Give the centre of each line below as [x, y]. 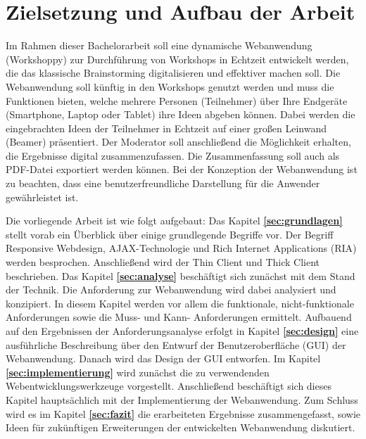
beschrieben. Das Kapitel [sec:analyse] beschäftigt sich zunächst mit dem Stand [181, 275]
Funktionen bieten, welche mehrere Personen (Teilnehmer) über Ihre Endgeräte [177, 100]
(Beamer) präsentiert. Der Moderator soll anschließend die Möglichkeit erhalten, [178, 142]
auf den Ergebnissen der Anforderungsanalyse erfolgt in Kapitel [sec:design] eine [182, 331]
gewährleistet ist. [42, 197]
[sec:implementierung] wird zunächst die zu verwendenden [138, 372]
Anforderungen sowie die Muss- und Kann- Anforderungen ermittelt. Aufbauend [179, 317]
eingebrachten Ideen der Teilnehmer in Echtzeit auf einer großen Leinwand [166, 128]
